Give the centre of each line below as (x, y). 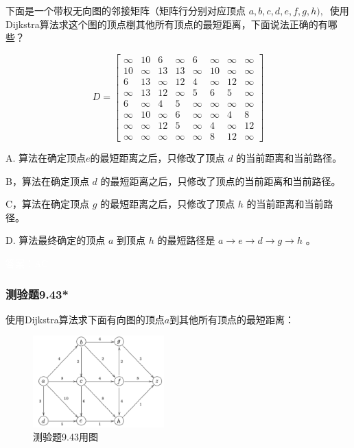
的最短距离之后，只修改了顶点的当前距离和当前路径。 (221, 181)
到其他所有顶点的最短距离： (232, 319)
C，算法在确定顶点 (48, 204)
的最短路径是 (186, 240)
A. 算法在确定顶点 (46, 158)
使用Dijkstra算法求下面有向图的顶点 (85, 319)
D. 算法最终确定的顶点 (56, 240)
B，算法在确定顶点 (47, 181)
